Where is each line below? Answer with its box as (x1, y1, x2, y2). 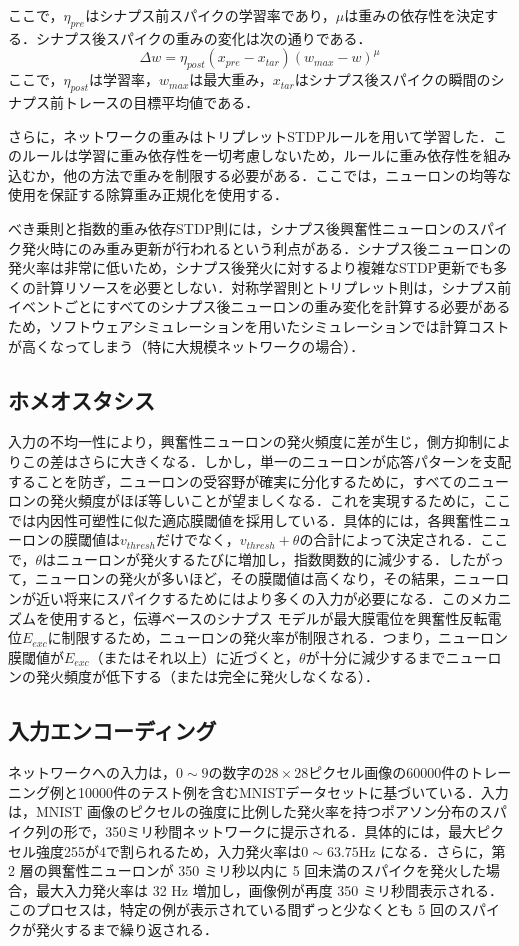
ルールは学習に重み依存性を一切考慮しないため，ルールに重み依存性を (21, 145, 484, 166)
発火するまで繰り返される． (35, 918, 218, 939)
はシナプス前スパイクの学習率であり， (85, 5, 336, 25)
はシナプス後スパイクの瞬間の (294, 69, 491, 90)
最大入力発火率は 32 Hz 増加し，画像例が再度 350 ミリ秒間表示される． (35, 879, 504, 900)
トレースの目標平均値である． (63, 91, 260, 112)
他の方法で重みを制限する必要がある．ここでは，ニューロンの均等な (63, 164, 512, 185)
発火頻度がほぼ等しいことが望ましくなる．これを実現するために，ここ (49, 490, 512, 511)
